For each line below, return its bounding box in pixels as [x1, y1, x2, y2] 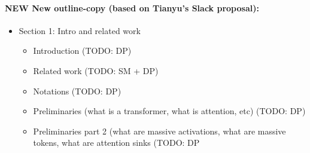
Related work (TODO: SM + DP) [33, 64, 159, 76]
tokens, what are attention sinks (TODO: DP [33, 136, 200, 149]
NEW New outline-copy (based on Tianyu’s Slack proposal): [5, 1, 259, 14]
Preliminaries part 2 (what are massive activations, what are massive [33, 124, 286, 137]
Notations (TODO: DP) [33, 84, 121, 97]
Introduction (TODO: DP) [33, 44, 132, 57]
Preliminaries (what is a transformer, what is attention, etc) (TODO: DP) [33, 105, 306, 117]
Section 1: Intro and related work [19, 24, 141, 36]
